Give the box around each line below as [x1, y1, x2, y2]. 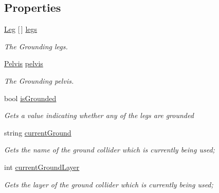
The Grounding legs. [4, 41, 68, 51]
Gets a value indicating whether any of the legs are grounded [4, 110, 194, 121]
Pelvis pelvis [4, 58, 43, 69]
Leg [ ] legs [4, 24, 38, 34]
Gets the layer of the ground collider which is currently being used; [4, 179, 213, 189]
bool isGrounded [4, 92, 57, 103]
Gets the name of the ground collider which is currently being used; [4, 144, 215, 155]
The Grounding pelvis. [4, 75, 74, 86]
